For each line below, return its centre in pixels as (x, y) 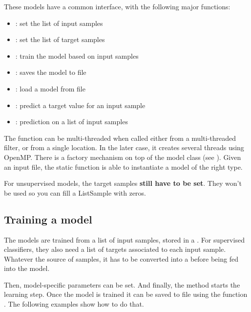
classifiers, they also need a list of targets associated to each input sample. (115, 249)
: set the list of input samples (59, 23)
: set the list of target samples (60, 39)
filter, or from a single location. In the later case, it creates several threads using (124, 147)
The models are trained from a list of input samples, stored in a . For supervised (124, 239)
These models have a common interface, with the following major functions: (117, 6)
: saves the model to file (51, 72)
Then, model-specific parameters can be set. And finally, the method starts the (122, 284)
